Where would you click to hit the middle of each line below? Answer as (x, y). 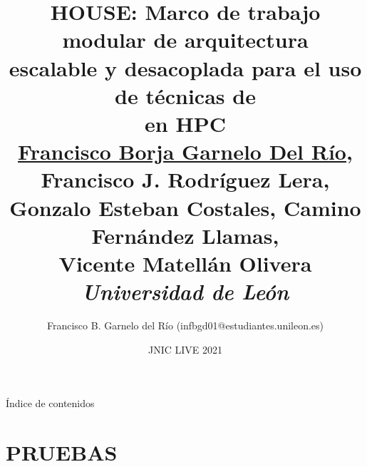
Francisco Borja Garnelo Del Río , (185, 152)
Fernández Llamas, (185, 235)
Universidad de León (185, 292)
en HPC (185, 123)
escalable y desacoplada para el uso (185, 67)
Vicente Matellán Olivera (185, 263)
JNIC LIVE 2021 (185, 349)
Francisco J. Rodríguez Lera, (185, 179)
